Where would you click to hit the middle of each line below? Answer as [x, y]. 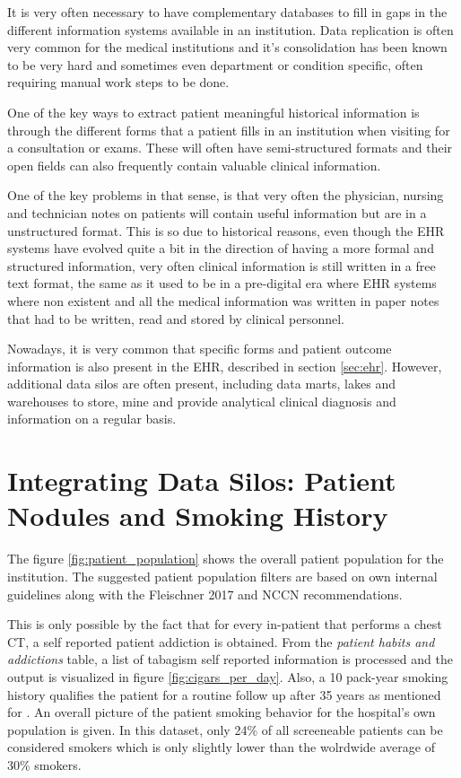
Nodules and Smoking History [198, 516]
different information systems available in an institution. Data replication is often [230, 29]
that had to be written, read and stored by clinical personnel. [176, 318]
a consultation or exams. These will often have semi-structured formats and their [230, 148]
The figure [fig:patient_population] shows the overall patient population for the [226, 559]
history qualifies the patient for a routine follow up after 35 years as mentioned [224, 694]
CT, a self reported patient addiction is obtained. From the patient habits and [221, 641]
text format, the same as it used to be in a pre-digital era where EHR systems [222, 283]
